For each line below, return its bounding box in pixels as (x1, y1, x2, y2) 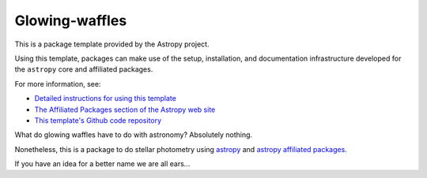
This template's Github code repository (34, 115, 162, 125)
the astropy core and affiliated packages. (14, 65, 153, 74)
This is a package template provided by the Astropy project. (14, 39, 210, 49)
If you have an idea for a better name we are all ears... (14, 159, 191, 169)
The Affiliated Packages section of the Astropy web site (34, 105, 216, 114)
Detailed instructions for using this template (34, 94, 177, 103)
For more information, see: (14, 79, 101, 88)
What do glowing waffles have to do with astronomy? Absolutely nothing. (14, 130, 253, 139)
